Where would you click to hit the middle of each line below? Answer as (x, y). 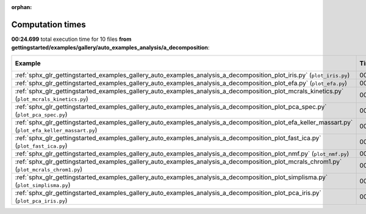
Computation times (48, 24)
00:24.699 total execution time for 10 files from (71, 39)
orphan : (22, 7)
